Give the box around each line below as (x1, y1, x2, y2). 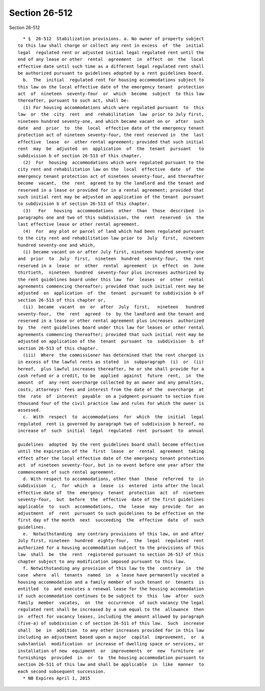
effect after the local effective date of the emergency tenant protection (18, 455, 204, 461)
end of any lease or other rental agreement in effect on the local (18, 57, 204, 62)
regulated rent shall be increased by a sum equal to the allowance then (18, 607, 204, 612)
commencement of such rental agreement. (18, 469, 116, 475)
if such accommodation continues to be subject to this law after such (18, 593, 204, 599)
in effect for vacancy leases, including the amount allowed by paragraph (18, 613, 204, 619)
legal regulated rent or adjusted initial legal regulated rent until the (18, 50, 204, 55)
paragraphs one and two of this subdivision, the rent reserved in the (18, 215, 204, 221)
